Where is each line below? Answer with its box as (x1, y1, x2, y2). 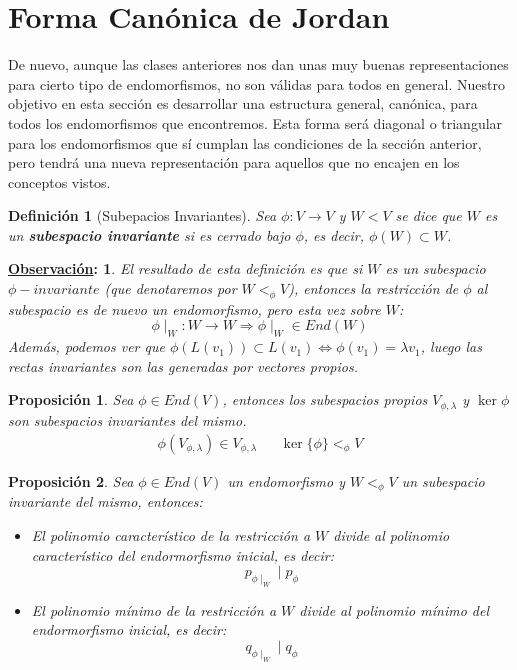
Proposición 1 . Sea (8, 389, 134, 410)
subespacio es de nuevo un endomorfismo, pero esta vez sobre (8, 298, 381, 319)
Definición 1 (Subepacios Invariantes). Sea (8, 205, 277, 226)
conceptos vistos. (8, 171, 111, 192)
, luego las (420, 336, 483, 357)
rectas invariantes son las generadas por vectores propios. (8, 355, 358, 376)
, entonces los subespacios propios (222, 389, 428, 410)
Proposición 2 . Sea (8, 470, 134, 491)
